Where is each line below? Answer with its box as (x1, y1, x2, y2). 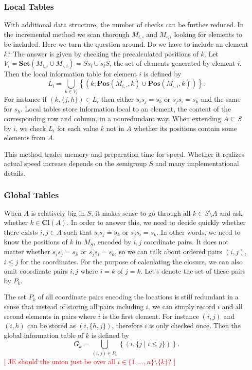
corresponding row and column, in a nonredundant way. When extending (4, 113, 221, 124)
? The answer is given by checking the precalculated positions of (7, 48, 199, 58)
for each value (57, 123, 98, 133)
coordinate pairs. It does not (144, 237, 229, 247)
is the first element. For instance (103, 311, 199, 321)
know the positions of (4, 237, 68, 247)
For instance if (4, 94, 47, 104)
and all (222, 301, 243, 311)
